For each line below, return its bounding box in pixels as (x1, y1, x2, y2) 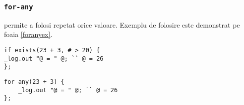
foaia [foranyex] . (4, 29, 53, 39)
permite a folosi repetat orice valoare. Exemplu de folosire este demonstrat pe (4, 19, 240, 30)
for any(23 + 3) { (4, 78, 64, 85)
